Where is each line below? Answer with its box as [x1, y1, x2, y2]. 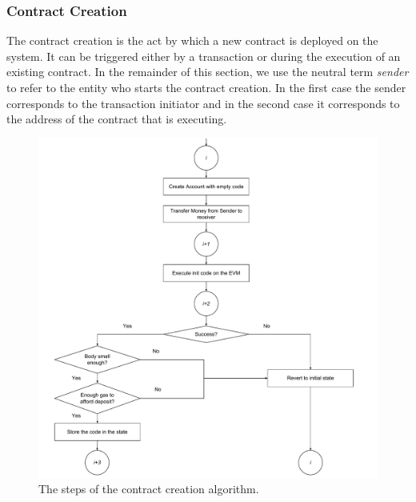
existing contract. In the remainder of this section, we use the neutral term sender [6, 63, 409, 80]
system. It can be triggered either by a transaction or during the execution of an [6, 47, 401, 64]
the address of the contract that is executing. [6, 110, 227, 127]
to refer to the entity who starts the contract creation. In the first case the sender [6, 79, 406, 95]
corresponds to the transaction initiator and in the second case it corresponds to [6, 94, 400, 111]
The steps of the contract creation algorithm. [38, 480, 259, 497]
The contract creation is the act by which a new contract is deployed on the [6, 32, 378, 49]
